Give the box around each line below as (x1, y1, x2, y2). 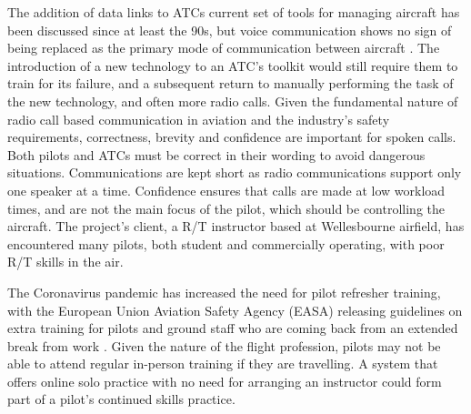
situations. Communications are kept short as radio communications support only (7, 163, 462, 182)
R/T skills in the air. (7, 252, 124, 271)
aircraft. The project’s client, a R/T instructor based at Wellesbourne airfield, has (7, 217, 465, 236)
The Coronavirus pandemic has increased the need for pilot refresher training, (7, 282, 441, 301)
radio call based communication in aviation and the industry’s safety (7, 109, 390, 128)
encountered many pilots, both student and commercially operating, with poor (7, 234, 445, 253)
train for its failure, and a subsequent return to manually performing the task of (7, 74, 454, 93)
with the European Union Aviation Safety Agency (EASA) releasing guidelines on (7, 300, 463, 319)
